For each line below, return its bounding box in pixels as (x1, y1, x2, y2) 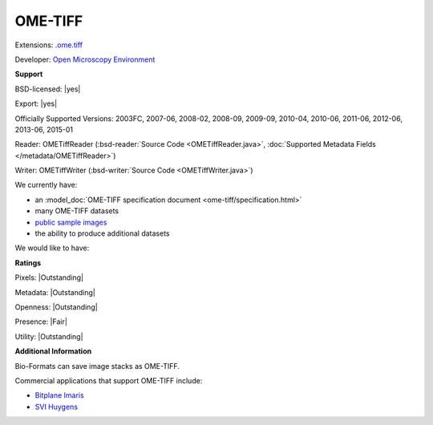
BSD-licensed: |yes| (14, 84, 81, 94)
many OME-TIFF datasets (34, 206, 119, 216)
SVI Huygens (34, 402, 79, 411)
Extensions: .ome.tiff (14, 40, 83, 50)
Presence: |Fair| (14, 317, 68, 326)
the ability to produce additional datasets (34, 229, 170, 238)
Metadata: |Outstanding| (14, 287, 95, 297)
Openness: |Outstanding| (14, 302, 98, 312)
